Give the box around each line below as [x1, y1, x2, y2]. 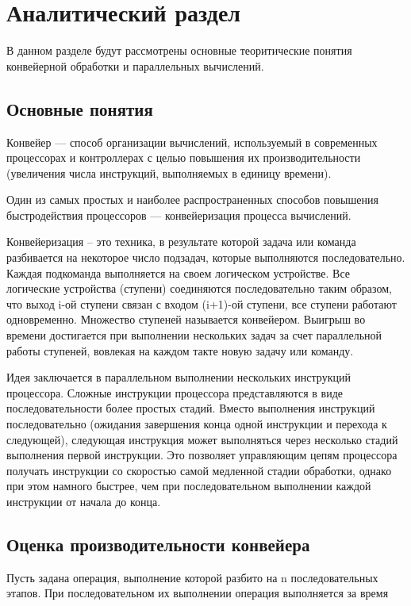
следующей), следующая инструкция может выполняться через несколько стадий [6, 431, 398, 447]
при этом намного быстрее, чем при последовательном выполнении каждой [6, 478, 371, 494]
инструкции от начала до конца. [6, 493, 161, 509]
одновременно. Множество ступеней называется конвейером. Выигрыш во [6, 311, 366, 328]
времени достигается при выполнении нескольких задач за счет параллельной [6, 327, 382, 343]
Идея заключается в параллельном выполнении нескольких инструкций [6, 369, 351, 385]
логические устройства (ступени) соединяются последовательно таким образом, [6, 280, 392, 297]
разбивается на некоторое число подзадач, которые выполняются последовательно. [6, 249, 405, 266]
